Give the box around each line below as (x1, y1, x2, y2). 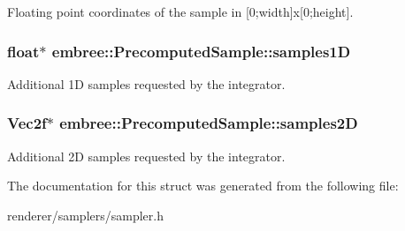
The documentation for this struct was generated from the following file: (7, 176, 399, 195)
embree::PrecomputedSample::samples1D (51, 40, 351, 62)
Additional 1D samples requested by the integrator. (7, 74, 286, 93)
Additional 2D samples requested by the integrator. (7, 146, 286, 165)
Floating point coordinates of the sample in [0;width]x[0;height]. (7, 3, 354, 20)
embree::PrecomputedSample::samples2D (59, 112, 358, 134)
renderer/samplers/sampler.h (7, 205, 164, 224)
